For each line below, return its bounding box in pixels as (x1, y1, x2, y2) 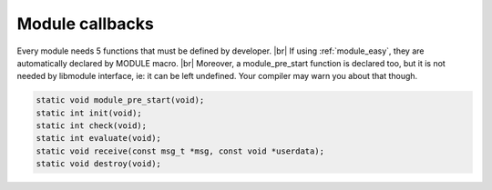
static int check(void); (36, 121, 148, 131)
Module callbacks (16, 14, 154, 34)
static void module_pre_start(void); (36, 95, 205, 105)
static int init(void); (36, 107, 143, 118)
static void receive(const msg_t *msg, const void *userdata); (36, 145, 325, 156)
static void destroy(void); (36, 159, 161, 169)
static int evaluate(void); (36, 133, 161, 144)
